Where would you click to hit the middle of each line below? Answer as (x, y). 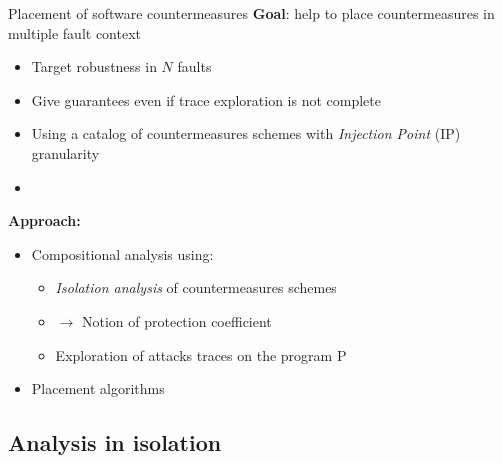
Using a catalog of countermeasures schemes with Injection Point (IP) (246, 133)
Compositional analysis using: (122, 253)
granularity (65, 152)
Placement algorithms (98, 388)
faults (194, 66)
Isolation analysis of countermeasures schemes (196, 287)
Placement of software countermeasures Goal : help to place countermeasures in (251, 13)
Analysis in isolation (115, 442)
